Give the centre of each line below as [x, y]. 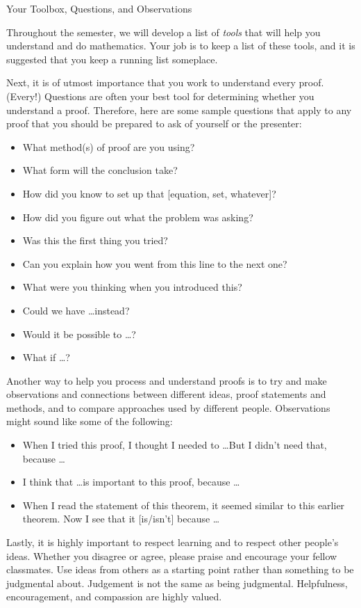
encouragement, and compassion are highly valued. [114, 597]
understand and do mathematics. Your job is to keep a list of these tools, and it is [181, 46]
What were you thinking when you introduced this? [132, 287]
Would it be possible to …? [79, 334]
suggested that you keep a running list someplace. [112, 59]
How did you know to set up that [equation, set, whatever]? [149, 193]
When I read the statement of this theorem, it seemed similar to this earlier [184, 505]
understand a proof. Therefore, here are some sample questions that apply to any [179, 110]
